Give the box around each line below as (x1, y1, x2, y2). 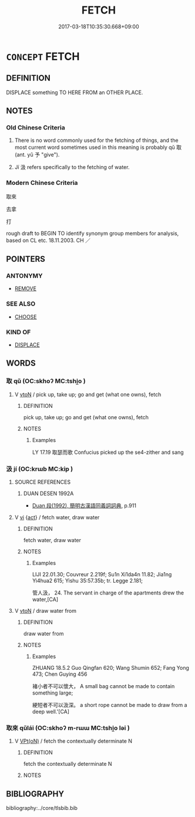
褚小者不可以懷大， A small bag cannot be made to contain (32, 683, 175, 689)
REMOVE (14, 285, 37, 292)
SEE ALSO (6, 300, 36, 308)
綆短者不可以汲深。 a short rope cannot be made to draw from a (32, 702, 187, 708)
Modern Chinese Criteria (6, 179, 78, 187)
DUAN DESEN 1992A (23, 490, 74, 497)
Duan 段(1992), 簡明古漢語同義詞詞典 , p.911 (32, 502, 137, 509)
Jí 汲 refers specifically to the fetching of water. (14, 164, 130, 171)
